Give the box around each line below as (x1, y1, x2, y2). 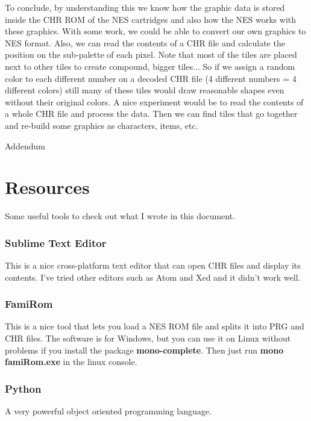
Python (5, 381, 42, 396)
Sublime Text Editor (5, 235, 107, 250)
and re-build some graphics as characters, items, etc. (5, 119, 198, 131)
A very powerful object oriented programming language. (5, 405, 212, 417)
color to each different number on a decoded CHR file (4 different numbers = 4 (5, 72, 297, 84)
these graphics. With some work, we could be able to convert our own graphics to (5, 25, 306, 37)
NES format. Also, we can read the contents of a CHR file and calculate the (5, 36, 285, 49)
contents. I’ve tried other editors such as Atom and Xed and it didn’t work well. (5, 270, 301, 283)
